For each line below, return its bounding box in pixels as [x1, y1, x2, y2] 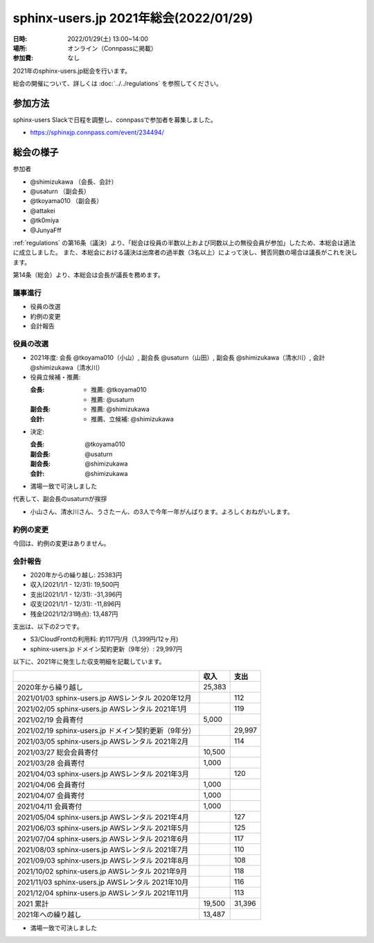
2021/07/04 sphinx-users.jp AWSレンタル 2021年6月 [17, 834, 189, 843]
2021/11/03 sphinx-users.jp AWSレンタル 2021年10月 [17, 877, 189, 887]
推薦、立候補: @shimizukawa [91, 414, 175, 423]
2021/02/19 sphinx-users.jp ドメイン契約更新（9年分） [17, 725, 196, 735]
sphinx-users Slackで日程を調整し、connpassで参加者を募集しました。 [12, 116, 217, 124]
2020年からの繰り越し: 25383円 [30, 571, 123, 579]
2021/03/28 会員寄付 [17, 758, 85, 768]
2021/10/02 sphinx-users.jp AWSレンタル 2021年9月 [17, 866, 188, 876]
